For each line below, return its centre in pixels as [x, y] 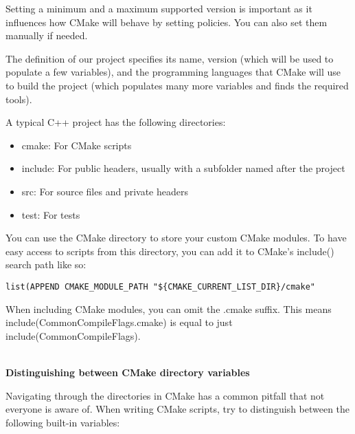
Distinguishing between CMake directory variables [128, 372]
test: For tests [51, 214]
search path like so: [46, 264]
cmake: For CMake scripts [77, 145]
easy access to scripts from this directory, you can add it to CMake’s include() [170, 251]
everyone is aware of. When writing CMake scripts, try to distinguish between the [178, 409]
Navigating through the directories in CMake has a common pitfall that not [165, 395]
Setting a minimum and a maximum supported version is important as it [159, 8]
